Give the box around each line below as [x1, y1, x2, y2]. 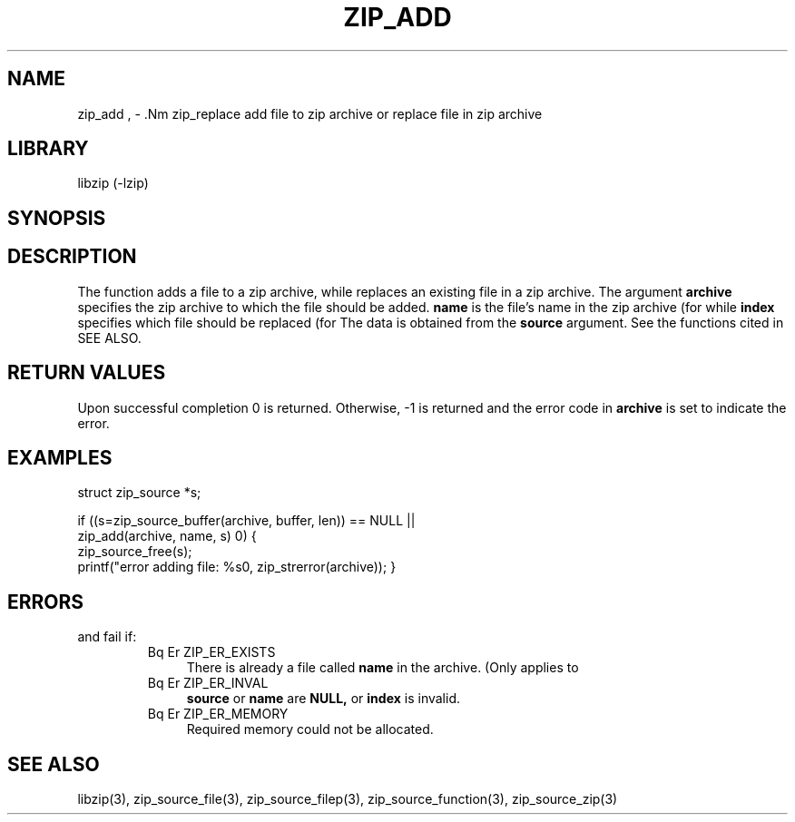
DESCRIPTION [7, 245, 137, 269]
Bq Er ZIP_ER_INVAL [147, 675, 269, 691]
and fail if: [77, 629, 137, 645]
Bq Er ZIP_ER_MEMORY [147, 706, 289, 722]
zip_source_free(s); [77, 543, 192, 560]
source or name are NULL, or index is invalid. [186, 690, 461, 707]
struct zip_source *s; [77, 484, 201, 501]
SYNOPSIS [7, 206, 106, 230]
